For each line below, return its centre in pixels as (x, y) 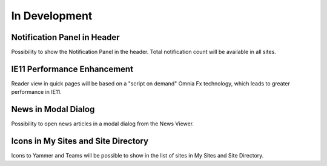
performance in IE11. (36, 92)
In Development (52, 16)
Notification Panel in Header (65, 37)
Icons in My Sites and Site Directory (80, 141)
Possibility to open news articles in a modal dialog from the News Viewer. (102, 124)
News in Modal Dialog (53, 109)
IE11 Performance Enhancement (72, 69)
